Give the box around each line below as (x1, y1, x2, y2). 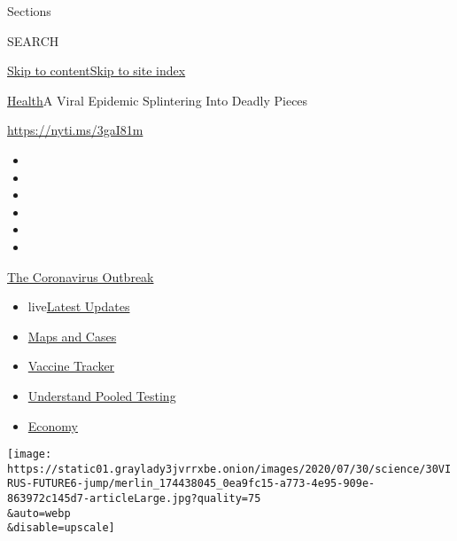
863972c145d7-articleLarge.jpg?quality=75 (7, 492, 261, 506)
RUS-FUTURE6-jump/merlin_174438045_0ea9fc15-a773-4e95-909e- (7, 477, 376, 490)
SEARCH (7, 31, 59, 50)
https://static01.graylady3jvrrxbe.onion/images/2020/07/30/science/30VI (7, 462, 452, 475)
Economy (27, 416, 78, 435)
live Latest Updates (27, 297, 130, 316)
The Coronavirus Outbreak (7, 267, 154, 286)
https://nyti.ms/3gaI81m (7, 121, 143, 139)
